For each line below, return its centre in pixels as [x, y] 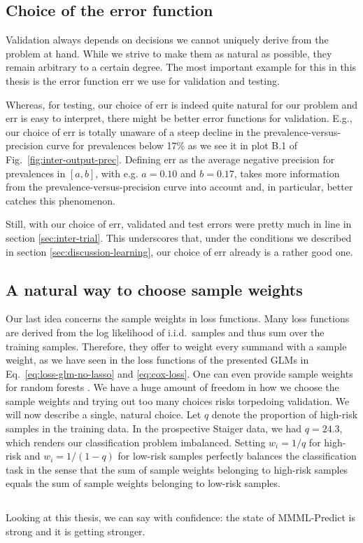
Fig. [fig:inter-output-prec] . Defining [83, 159]
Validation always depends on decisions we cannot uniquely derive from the [167, 40]
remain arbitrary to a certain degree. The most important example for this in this [181, 67]
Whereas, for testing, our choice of [79, 104]
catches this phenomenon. [60, 200]
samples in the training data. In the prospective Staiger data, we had [154, 428]
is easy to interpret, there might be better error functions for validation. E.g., [186, 118]
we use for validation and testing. [208, 80]
